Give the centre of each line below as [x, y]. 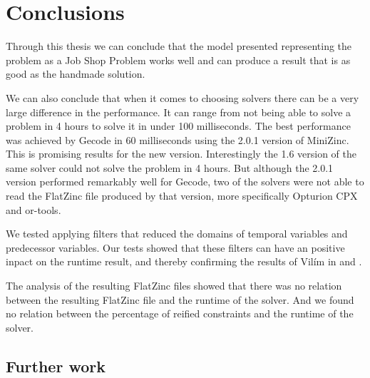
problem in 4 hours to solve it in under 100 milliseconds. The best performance [178, 126]
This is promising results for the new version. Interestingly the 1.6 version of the [181, 154]
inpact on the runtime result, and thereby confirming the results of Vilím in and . [184, 261]
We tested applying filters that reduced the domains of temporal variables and [177, 234]
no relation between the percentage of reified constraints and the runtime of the [180, 313]
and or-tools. [34, 209]
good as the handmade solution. [76, 74]
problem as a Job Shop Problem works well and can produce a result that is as [178, 60]
